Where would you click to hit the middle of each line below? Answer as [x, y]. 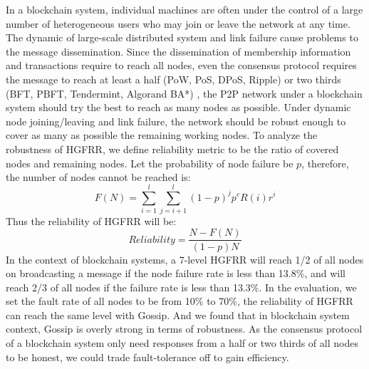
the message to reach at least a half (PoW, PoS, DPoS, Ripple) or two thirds [173, 79]
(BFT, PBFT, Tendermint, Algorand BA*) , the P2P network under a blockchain [184, 93]
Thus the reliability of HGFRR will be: [91, 220]
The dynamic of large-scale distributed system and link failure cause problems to [182, 37]
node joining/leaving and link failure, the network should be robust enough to [176, 121]
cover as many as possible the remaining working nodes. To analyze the [162, 135]
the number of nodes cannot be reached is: [98, 177]
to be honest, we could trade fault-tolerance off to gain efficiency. [147, 357]
